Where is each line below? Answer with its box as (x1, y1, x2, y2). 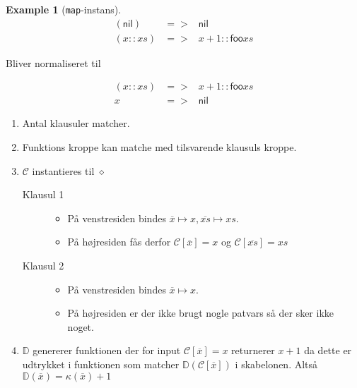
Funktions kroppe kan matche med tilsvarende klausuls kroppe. (22, 139, 297, 154)
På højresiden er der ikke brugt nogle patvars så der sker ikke (67, 305, 334, 320)
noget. (67, 319, 94, 334)
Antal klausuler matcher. (22, 116, 130, 131)
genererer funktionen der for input (33, 343, 181, 358)
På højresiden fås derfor (67, 234, 171, 249)
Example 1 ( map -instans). (6, 2, 122, 16)
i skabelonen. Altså (235, 356, 318, 371)
